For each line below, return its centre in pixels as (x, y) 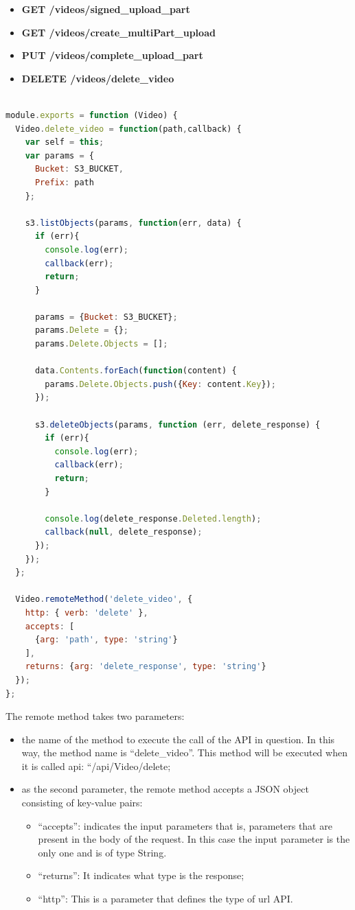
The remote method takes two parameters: (95, 716)
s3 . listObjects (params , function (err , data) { (133, 223)
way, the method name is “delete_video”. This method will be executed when (184, 752)
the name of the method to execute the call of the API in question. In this (178, 739)
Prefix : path (64, 182)
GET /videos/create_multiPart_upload (118, 32)
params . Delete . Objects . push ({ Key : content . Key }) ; (160, 384)
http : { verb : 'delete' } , (87, 612)
